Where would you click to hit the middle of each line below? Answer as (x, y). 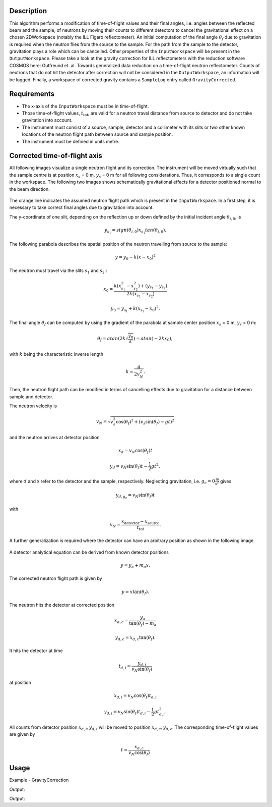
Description (28, 11)
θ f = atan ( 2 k (112, 339)
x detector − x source (140, 522)
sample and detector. (31, 397)
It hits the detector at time (36, 651)
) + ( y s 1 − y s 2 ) (153, 286)
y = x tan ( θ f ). (135, 592)
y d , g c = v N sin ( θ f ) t (135, 496)
